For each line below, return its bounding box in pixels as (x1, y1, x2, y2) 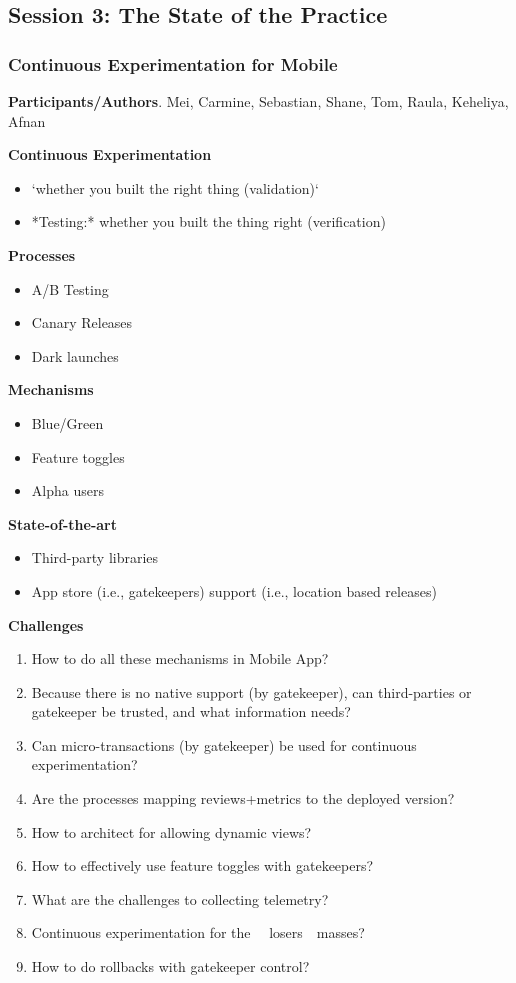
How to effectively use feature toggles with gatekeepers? (31, 855, 374, 876)
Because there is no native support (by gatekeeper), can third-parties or (31, 681, 472, 702)
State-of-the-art (8, 513, 118, 534)
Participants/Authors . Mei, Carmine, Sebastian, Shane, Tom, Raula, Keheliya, (8, 91, 509, 111)
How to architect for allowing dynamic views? (31, 821, 312, 842)
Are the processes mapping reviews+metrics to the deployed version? (31, 788, 455, 809)
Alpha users (31, 480, 104, 501)
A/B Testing (31, 278, 109, 299)
